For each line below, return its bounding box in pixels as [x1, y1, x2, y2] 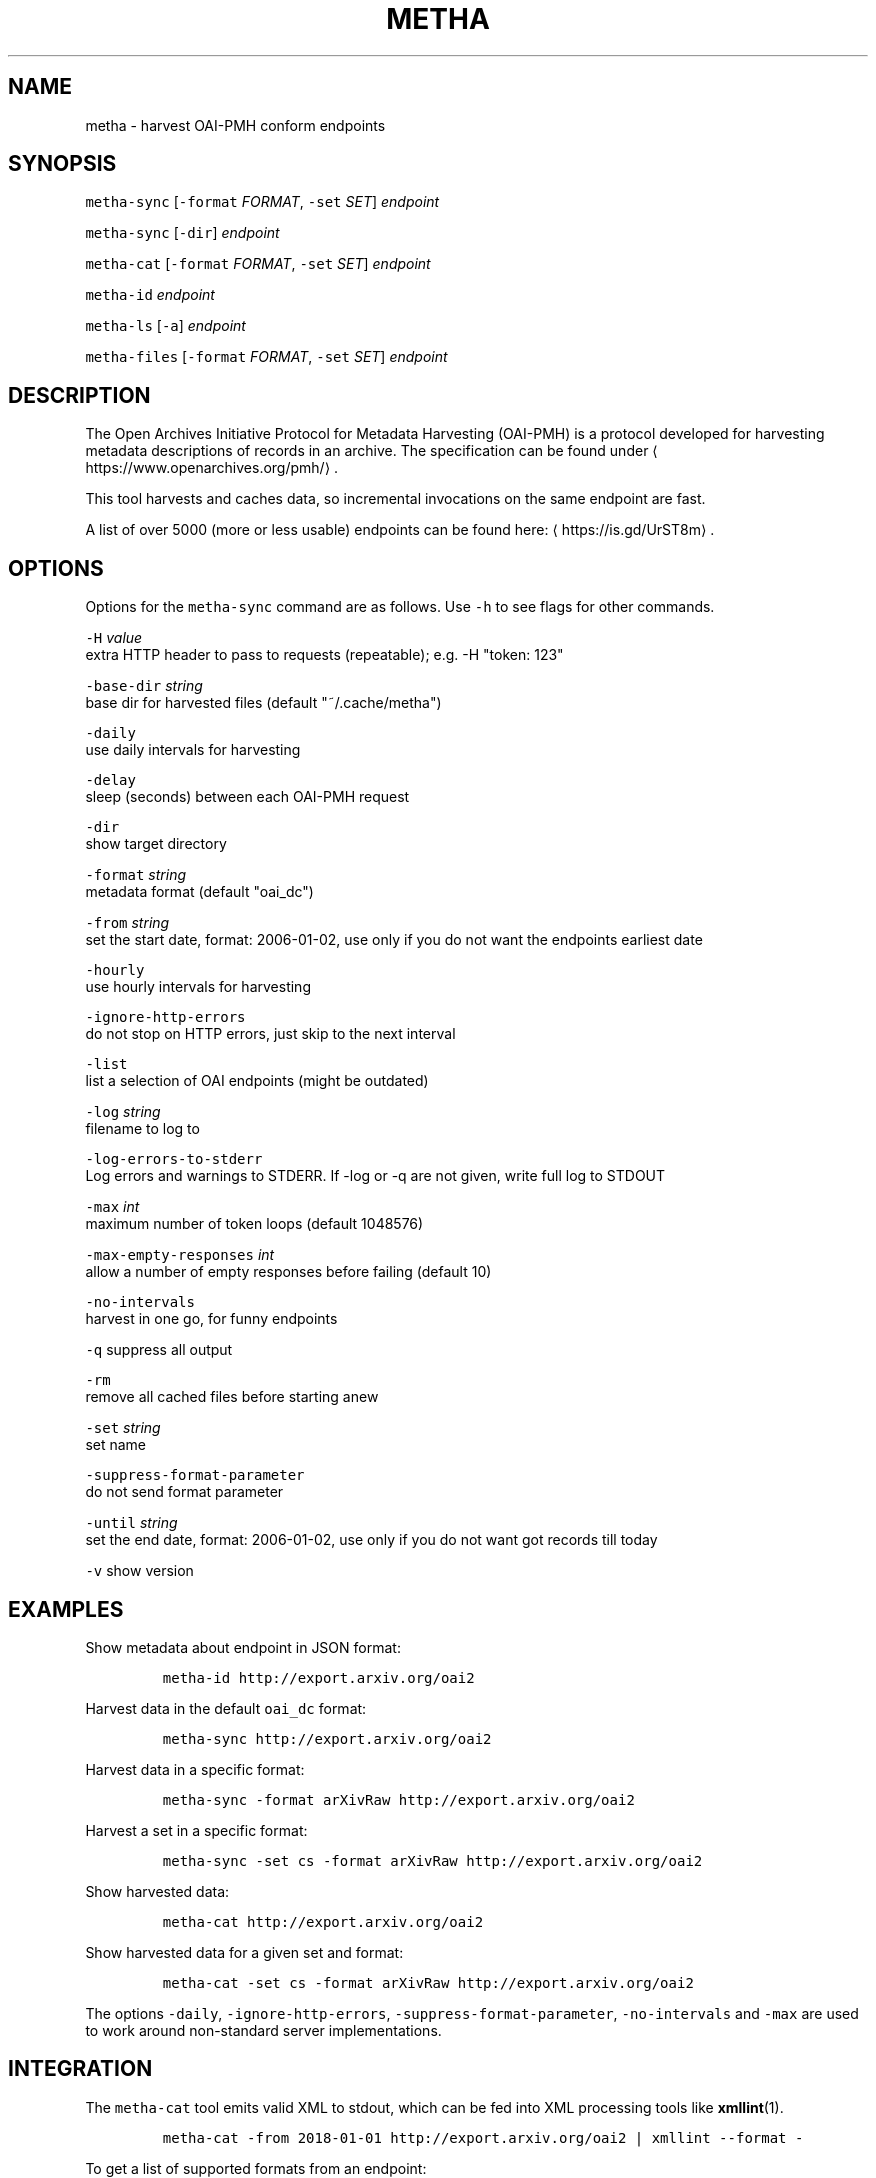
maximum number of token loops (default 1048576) [85, 1215, 424, 1233]
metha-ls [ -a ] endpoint [85, 317, 246, 335]
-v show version [85, 1562, 194, 1580]
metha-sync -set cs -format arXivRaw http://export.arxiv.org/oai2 [162, 1852, 703, 1869]
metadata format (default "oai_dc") [85, 883, 314, 901]
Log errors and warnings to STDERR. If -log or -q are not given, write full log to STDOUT [85, 1167, 666, 1185]
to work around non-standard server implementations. [85, 2021, 442, 2039]
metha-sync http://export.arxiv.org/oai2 [162, 1730, 492, 1747]
